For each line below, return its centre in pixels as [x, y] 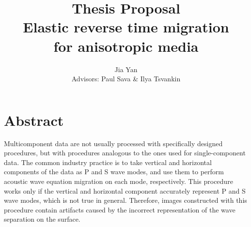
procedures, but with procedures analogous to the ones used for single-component [125, 153]
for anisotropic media [126, 46]
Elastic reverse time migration [126, 27]
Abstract [34, 120]
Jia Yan [126, 69]
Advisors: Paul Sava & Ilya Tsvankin [126, 79]
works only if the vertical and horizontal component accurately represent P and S [125, 190]
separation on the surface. [42, 219]
